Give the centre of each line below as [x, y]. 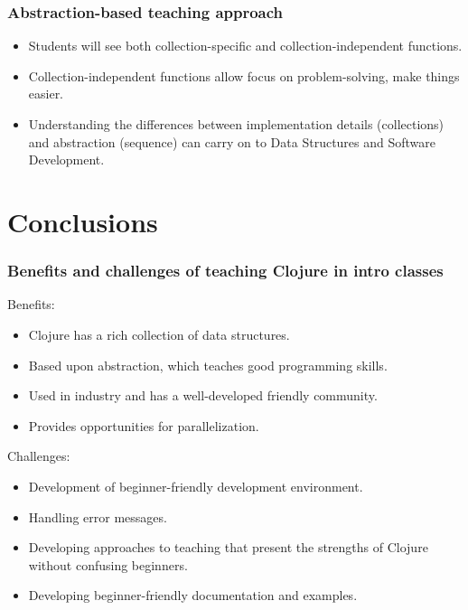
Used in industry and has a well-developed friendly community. [203, 395]
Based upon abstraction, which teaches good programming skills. [208, 365]
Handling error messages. [98, 516]
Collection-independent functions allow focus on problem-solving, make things [244, 75]
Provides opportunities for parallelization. [144, 425]
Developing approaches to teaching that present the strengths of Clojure [228, 547]
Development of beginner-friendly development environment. [196, 486]
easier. [46, 94]
